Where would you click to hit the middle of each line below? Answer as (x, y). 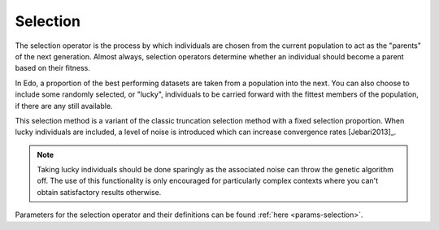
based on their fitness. (53, 68)
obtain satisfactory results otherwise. (99, 192)
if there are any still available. (64, 106)
